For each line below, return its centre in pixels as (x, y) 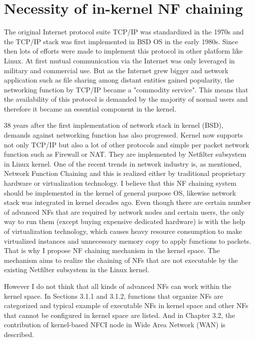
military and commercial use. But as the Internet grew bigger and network (116, 70)
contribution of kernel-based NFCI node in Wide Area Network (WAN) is (115, 325)
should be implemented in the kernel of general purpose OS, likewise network (120, 192)
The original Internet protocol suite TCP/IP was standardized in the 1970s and (124, 32)
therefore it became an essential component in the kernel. (90, 108)
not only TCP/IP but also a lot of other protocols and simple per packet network (127, 144)
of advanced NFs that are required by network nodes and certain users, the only (124, 212)
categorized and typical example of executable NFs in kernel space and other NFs (126, 305)
